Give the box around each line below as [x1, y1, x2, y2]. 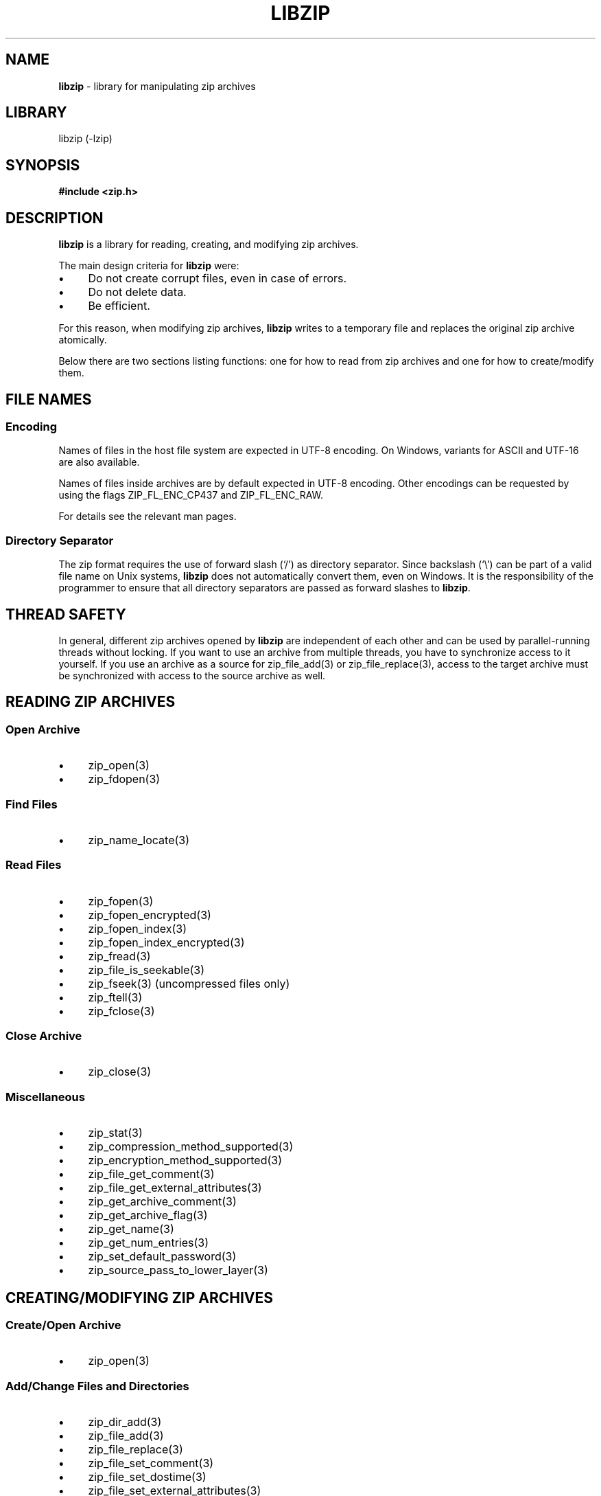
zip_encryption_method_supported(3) [88, 1153, 283, 1168]
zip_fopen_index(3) [88, 921, 187, 936]
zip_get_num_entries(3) [88, 1236, 209, 1250]
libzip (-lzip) [58, 133, 113, 145]
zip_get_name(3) [88, 1222, 174, 1236]
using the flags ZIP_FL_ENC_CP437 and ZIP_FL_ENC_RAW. [58, 489, 324, 501]
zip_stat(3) [88, 1126, 143, 1140]
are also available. [58, 456, 140, 468]
